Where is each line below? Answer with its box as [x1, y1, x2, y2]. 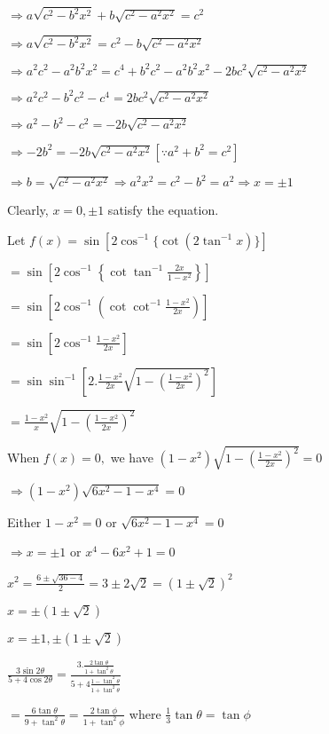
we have [110, 448, 153, 467]
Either [7, 512, 42, 531]
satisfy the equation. [107, 200, 219, 218]
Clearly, [7, 200, 49, 218]
